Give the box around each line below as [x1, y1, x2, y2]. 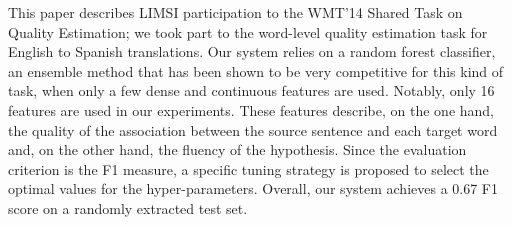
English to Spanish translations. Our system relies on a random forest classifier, [8, 41, 496, 62]
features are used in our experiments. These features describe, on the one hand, [8, 99, 495, 120]
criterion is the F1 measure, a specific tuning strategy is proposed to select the [8, 158, 489, 179]
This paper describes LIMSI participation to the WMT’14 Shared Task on [8, 2, 463, 22]
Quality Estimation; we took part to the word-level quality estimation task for [8, 21, 488, 42]
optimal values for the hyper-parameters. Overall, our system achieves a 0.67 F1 [8, 178, 498, 199]
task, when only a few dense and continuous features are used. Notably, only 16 [8, 80, 495, 101]
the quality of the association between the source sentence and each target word [8, 119, 498, 140]
